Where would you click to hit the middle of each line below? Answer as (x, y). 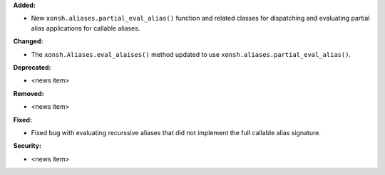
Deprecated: (32, 67)
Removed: (29, 93)
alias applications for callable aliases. (86, 28)
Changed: (28, 41)
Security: (27, 146)
